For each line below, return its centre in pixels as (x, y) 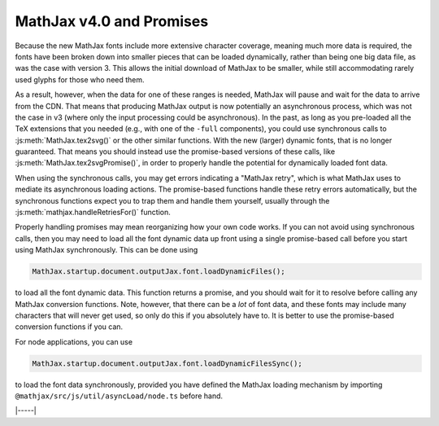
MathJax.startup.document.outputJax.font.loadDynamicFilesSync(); (167, 363)
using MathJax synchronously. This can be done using (106, 250)
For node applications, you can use (74, 341)
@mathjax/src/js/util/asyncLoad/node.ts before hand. (119, 396)
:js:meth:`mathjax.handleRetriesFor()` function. (93, 213)
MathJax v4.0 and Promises (112, 21)
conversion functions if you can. (69, 327)
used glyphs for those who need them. (80, 79)
